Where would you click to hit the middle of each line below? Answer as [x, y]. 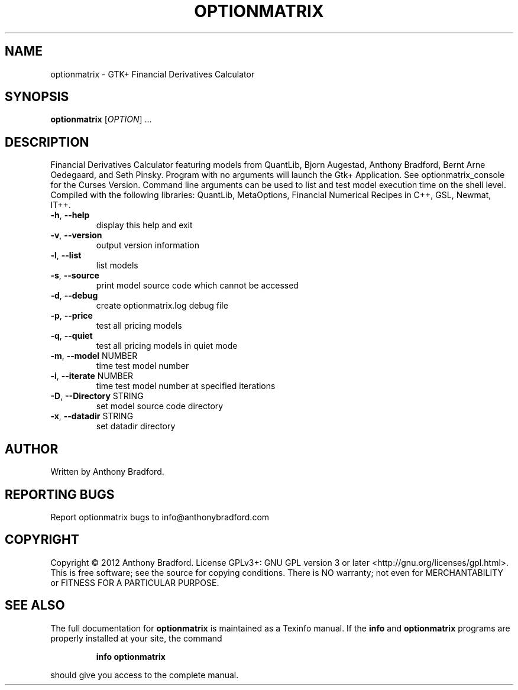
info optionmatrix [131, 656]
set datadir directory [136, 426]
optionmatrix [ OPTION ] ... [101, 119]
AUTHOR [32, 449]
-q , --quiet [72, 336]
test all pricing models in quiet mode [167, 346]
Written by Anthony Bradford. [107, 472]
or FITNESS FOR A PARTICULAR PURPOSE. [135, 582]
